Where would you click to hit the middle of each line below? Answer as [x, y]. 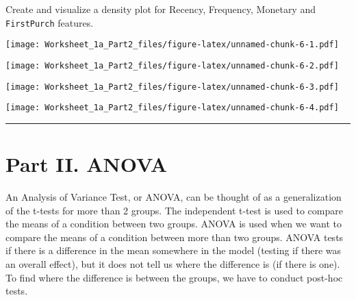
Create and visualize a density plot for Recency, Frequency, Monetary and [161, 9]
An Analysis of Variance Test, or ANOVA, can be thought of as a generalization [174, 197]
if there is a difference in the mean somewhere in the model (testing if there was [173, 250]
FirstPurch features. [50, 22]
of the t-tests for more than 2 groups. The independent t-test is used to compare [174, 210]
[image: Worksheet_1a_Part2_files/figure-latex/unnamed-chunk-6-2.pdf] [172, 65]
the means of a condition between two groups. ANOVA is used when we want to [174, 224]
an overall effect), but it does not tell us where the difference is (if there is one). [173, 263]
